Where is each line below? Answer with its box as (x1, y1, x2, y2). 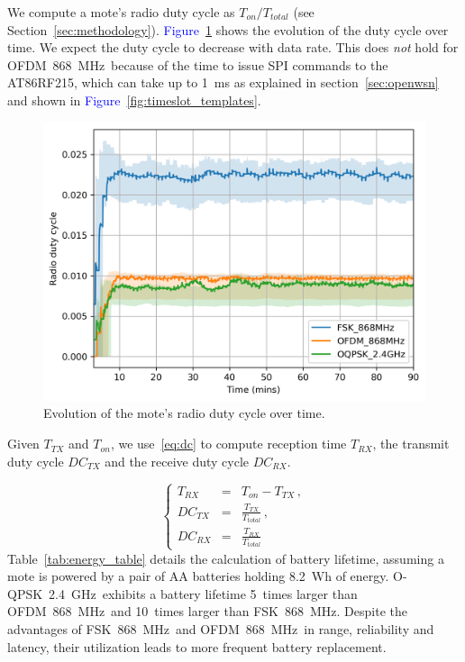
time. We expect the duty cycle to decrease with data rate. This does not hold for (7, 38, 459, 57)
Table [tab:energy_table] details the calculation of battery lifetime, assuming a (7, 549, 444, 567)
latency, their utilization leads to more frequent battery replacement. (7, 637, 387, 656)
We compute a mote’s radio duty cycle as (7, 3, 235, 21)
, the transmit (372, 434, 450, 453)
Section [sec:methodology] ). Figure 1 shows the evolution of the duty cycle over (7, 20, 449, 39)
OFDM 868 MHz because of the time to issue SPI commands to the (7, 55, 388, 74)
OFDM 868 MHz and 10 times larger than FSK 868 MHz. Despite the (7, 602, 407, 621)
